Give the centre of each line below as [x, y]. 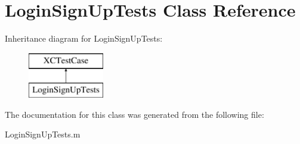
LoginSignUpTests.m [43, 134]
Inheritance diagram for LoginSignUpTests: [84, 38]
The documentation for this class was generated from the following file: [134, 114]
